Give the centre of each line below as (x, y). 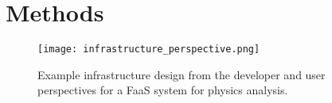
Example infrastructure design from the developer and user (182, 74)
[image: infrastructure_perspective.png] (149, 50)
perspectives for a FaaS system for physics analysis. (163, 90)
